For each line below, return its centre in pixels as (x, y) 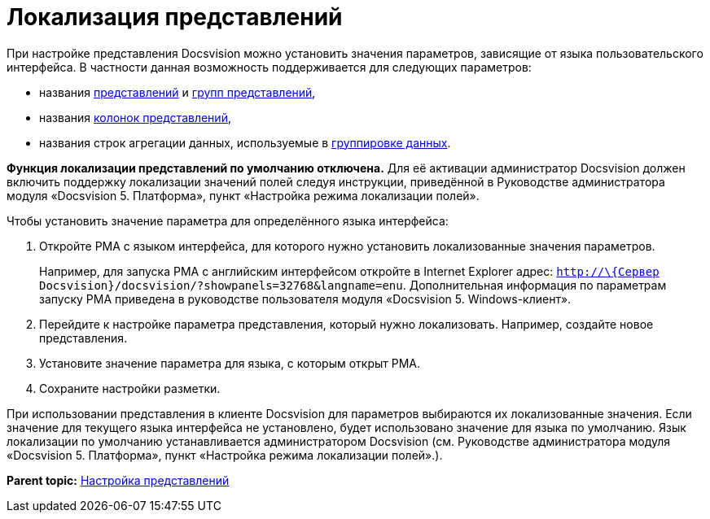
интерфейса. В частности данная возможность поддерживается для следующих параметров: (269, 67)
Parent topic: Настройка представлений (118, 480)
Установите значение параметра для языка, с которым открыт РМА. (230, 363)
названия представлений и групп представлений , (177, 92)
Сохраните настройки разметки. (130, 388)
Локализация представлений (175, 17)
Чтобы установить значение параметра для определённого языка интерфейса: (228, 220)
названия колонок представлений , (135, 117)
